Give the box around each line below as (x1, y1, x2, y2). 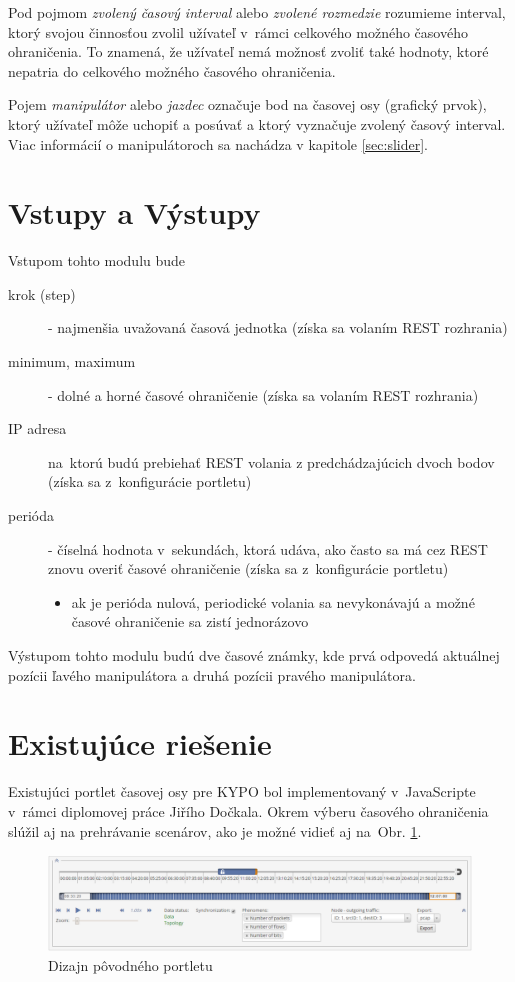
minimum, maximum (8, 351, 136, 372)
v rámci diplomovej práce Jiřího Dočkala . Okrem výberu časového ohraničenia (8, 800, 489, 821)
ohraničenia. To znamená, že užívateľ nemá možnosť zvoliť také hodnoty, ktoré (8, 41, 489, 62)
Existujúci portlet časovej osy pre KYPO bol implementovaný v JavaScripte (8, 781, 476, 802)
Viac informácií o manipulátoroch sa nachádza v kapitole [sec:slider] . (8, 133, 428, 154)
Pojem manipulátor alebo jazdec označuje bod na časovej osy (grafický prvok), (8, 94, 487, 115)
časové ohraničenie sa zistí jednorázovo (71, 611, 309, 632)
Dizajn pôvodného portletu (48, 954, 213, 975)
